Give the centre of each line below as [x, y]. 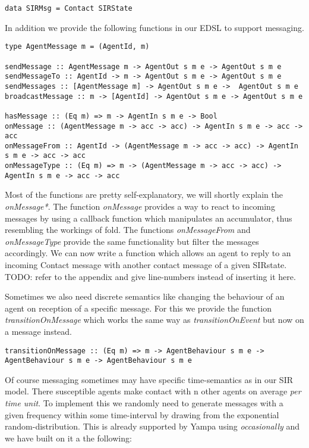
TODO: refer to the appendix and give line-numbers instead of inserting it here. [150, 276]
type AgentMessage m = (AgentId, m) [77, 47]
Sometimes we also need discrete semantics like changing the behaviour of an [145, 296]
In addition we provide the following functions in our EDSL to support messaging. [154, 27]
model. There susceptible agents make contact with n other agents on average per [153, 391]
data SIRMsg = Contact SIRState [69, 8]
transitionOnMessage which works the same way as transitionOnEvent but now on [154, 320]
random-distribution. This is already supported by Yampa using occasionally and [152, 426]
